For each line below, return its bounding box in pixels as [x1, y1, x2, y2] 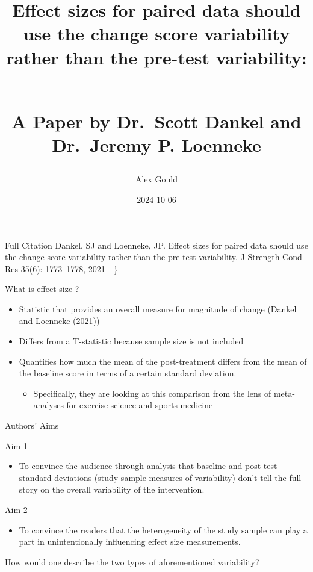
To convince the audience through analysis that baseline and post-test [19, 459, 277, 472]
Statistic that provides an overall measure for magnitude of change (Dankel [19, 302, 297, 315]
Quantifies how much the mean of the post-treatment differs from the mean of [19, 355, 307, 367]
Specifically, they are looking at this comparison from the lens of [33, 387, 271, 399]
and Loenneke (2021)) [19, 314, 100, 327]
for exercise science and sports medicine [66, 399, 213, 411]
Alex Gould [135, 173, 178, 185]
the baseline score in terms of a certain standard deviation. [19, 367, 237, 379]
